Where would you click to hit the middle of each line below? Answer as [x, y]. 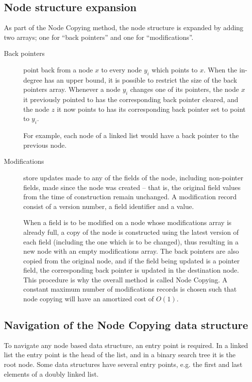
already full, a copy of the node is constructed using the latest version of [131, 232]
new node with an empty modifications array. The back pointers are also [131, 251]
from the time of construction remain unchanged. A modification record [130, 197]
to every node [121, 69]
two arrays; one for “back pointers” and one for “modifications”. [99, 37]
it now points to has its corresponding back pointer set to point [151, 109]
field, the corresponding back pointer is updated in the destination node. [131, 270]
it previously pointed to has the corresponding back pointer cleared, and [131, 99]
